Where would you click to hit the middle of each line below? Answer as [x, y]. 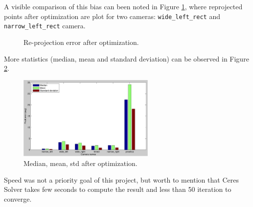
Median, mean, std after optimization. [80, 163]
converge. [18, 198]
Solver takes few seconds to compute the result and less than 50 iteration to [118, 189]
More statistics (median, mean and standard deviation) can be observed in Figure [126, 58]
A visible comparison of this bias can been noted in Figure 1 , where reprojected [123, 6]
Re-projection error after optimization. [81, 42]
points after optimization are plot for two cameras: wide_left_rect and [112, 16]
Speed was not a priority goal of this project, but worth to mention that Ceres [121, 179]
